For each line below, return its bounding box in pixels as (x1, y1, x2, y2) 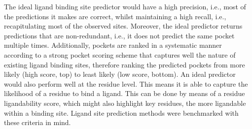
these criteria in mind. (4, 117, 71, 128)
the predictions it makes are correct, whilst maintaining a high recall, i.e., (4, 11, 226, 21)
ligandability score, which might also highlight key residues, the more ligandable (4, 97, 246, 108)
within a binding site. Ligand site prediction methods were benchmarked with (4, 107, 239, 118)
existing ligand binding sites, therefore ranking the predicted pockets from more (4, 59, 245, 69)
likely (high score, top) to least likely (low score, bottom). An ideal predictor (4, 69, 236, 79)
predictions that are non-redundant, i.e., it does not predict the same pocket (4, 30, 235, 40)
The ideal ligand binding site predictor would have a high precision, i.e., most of (4, 1, 246, 11)
